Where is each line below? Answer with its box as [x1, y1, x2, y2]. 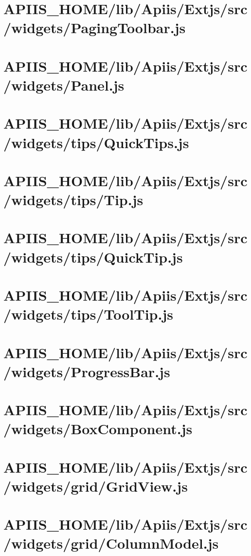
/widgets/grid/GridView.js [3, 476, 188, 496]
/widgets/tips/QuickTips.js [3, 132, 189, 152]
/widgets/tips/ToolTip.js [3, 304, 173, 324]
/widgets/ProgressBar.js [3, 361, 170, 381]
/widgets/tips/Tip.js [3, 190, 143, 210]
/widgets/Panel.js [3, 75, 125, 95]
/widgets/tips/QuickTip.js [3, 247, 183, 267]
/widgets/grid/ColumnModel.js [3, 533, 219, 553]
